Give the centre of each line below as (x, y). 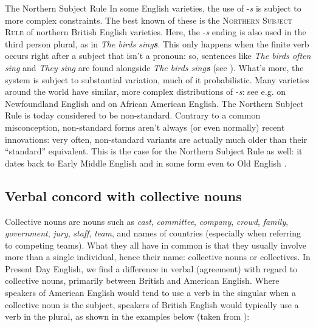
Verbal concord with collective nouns (123, 195)
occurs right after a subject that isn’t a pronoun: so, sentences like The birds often (158, 56)
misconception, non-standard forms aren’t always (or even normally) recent (145, 127)
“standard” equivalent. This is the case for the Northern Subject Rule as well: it (154, 151)
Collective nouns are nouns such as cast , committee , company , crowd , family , (147, 221)
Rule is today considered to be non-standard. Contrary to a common (133, 115)
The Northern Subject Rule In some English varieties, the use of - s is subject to (153, 8)
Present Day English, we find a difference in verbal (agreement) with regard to (151, 268)
